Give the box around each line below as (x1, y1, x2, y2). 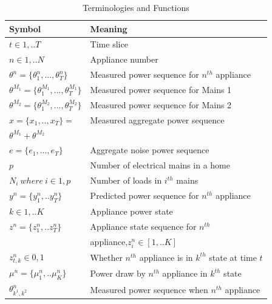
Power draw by (90, 267, 146, 280)
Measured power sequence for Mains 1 (90, 83, 232, 95)
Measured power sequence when (90, 283, 208, 295)
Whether (90, 250, 123, 263)
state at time (209, 250, 257, 263)
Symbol (9, 22, 41, 35)
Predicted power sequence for (90, 189, 199, 202)
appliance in (162, 267, 208, 280)
